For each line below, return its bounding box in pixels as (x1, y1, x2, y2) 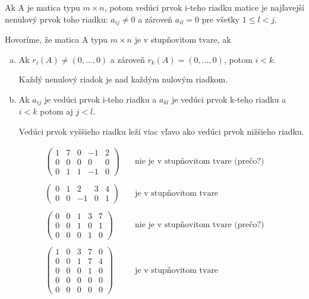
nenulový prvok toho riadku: (5, 12, 108, 25)
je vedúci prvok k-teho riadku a (171, 93, 286, 105)
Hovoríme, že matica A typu (5, 33, 108, 46)
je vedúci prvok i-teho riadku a (44, 93, 157, 105)
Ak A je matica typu (5, 1, 80, 13)
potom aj (40, 105, 73, 117)
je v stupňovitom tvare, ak (134, 33, 231, 46)
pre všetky (201, 12, 240, 25)
